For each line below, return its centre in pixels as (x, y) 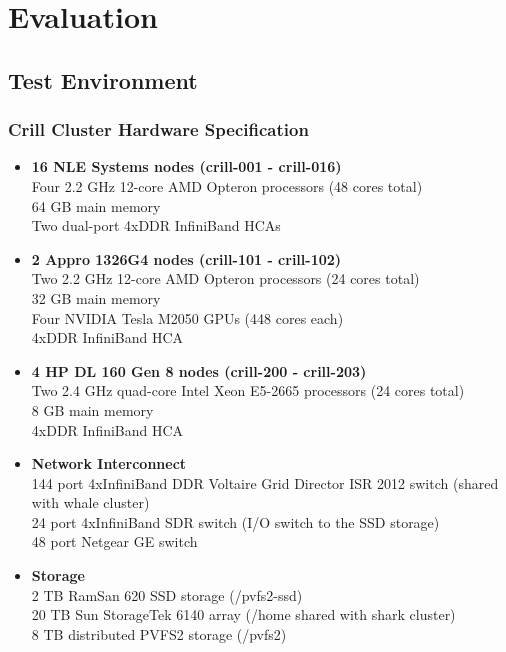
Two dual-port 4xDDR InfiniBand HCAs (156, 225)
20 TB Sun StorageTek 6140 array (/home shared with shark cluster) (243, 614)
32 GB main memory (96, 297)
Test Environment (103, 79)
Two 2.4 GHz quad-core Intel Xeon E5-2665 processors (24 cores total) (248, 390)
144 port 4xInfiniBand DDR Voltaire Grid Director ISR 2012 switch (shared (265, 482)
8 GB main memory (92, 409)
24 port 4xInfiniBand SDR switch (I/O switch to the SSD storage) (235, 521)
